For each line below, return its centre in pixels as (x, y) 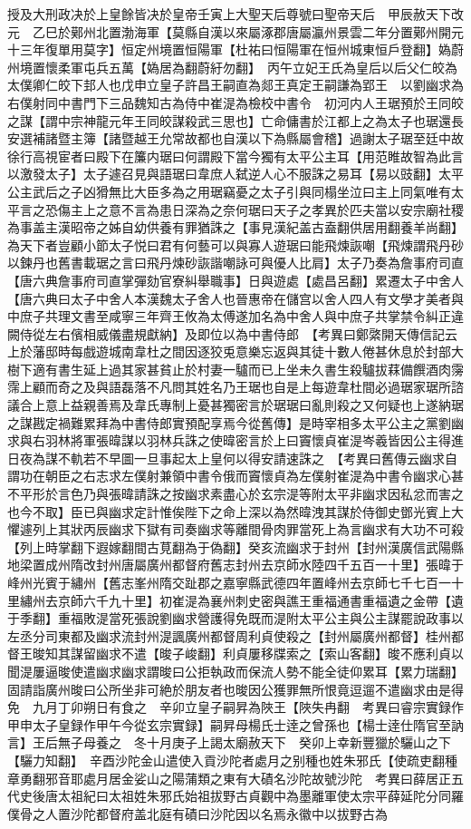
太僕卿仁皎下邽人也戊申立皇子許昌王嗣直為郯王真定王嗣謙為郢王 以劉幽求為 (235, 85)
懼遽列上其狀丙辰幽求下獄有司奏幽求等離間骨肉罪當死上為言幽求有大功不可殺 (235, 529)
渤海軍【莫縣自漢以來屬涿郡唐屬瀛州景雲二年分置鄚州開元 (292, 31)
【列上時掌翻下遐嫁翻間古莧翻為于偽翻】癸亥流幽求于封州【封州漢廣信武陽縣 (235, 546)
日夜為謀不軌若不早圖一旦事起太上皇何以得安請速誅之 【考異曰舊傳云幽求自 (232, 458)
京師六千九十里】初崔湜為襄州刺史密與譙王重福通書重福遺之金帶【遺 (260, 600)
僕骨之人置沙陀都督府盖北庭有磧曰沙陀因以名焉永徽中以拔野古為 (197, 813)
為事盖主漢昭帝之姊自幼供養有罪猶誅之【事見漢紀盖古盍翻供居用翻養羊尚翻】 (235, 227)
